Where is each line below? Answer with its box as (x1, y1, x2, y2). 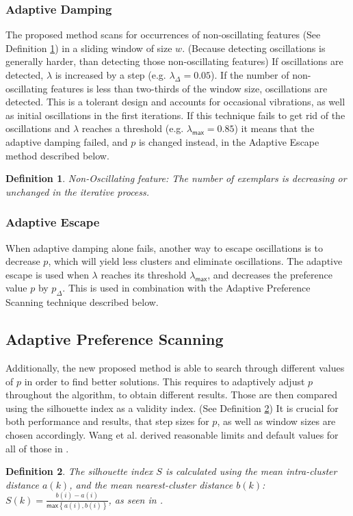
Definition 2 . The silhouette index (5, 464, 153, 478)
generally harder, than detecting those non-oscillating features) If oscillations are (5, 54, 343, 68)
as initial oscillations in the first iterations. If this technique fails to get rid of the (5, 107, 345, 122)
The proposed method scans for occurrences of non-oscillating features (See (5, 27, 321, 42)
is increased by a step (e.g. (55, 68, 166, 81)
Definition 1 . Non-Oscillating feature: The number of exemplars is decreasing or (5, 171, 347, 185)
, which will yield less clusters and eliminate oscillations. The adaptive (48, 254, 343, 268)
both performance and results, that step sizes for (5, 414, 209, 428)
